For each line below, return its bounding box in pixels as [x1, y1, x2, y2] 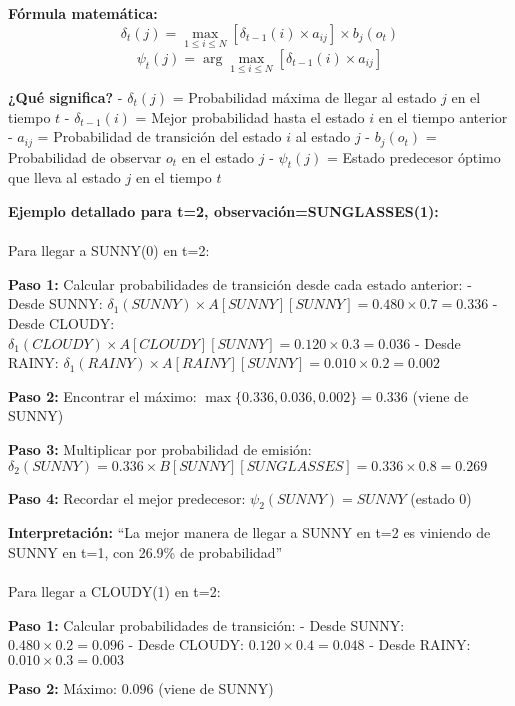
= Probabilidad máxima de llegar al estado [172, 87, 437, 108]
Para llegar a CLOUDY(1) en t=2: [8, 581, 221, 602]
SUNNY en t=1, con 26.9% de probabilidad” [8, 541, 283, 562]
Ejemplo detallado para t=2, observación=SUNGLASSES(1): [8, 201, 439, 222]
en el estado [181, 146, 255, 167]
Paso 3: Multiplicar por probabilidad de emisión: [8, 439, 312, 459]
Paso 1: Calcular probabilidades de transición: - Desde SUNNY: [8, 614, 405, 635]
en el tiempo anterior [378, 106, 508, 127]
